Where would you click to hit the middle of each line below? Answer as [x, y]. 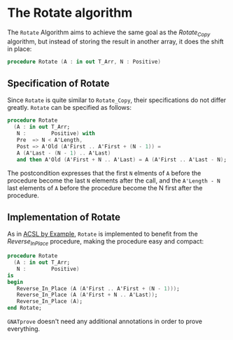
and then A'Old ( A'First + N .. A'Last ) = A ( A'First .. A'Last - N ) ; [122, 160]
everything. [24, 329]
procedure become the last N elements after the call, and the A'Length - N [114, 180]
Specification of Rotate [58, 83]
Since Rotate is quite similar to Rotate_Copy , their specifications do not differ [117, 100]
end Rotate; [24, 308]
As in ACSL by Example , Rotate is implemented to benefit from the [103, 234]
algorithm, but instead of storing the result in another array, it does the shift [115, 41]
